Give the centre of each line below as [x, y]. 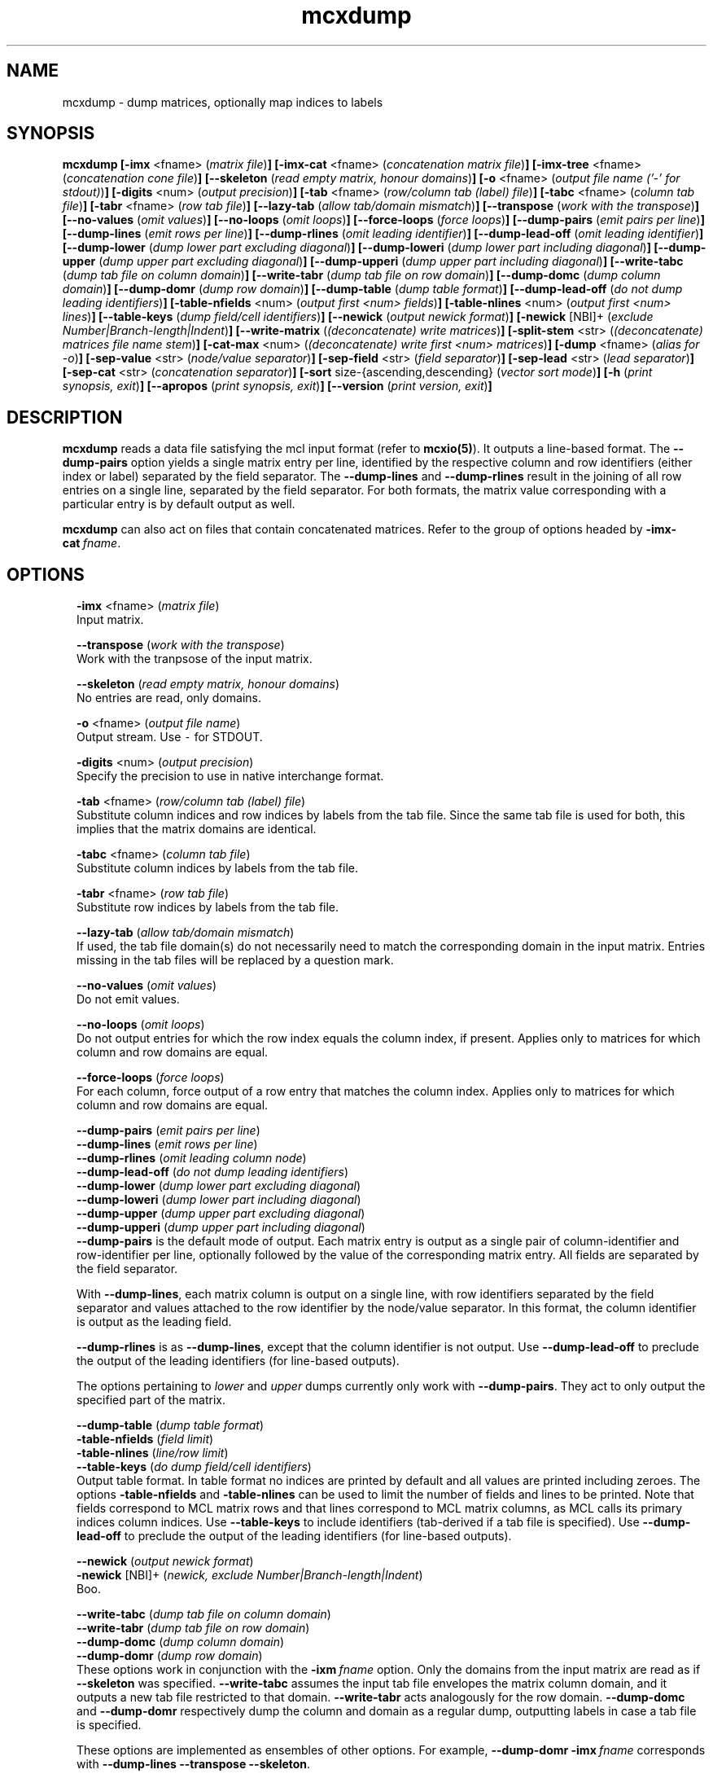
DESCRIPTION [65, 417]
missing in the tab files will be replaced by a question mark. [235, 960]
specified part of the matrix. [151, 1400]
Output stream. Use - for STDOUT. [170, 737]
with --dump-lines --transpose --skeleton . [194, 1764]
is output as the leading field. [154, 1322]
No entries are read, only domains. [169, 698]
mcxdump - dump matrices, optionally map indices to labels [223, 102]
